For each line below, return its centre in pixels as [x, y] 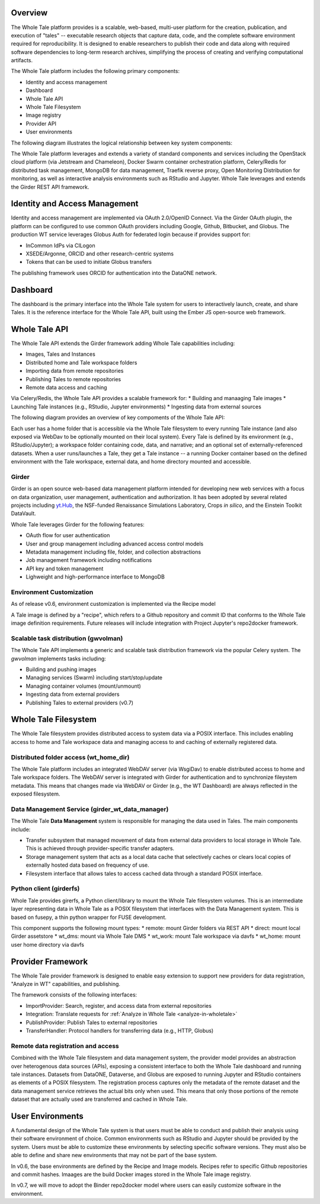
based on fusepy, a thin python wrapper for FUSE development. [89, 917]
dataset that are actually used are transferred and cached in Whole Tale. [99, 1099]
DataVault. [24, 513]
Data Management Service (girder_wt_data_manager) [90, 809]
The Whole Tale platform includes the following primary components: [95, 71]
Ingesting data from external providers [73, 694]
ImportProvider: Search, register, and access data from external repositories [119, 1005]
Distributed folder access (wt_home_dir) [70, 757]
